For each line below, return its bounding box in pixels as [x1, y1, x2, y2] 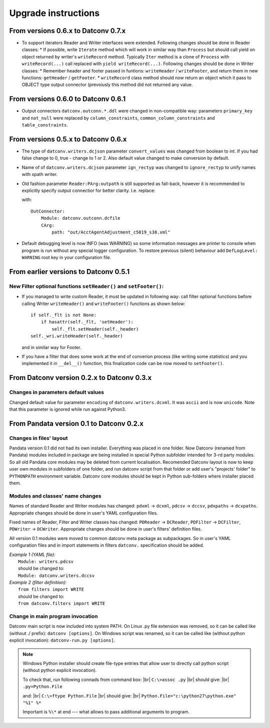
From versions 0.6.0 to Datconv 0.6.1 [9, 95, 126, 103]
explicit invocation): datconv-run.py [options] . [9, 637, 115, 643]
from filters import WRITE [18, 586, 84, 592]
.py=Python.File [22, 684, 62, 689]
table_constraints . [21, 122, 68, 128]
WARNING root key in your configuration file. [21, 254, 111, 260]
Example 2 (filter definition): [9, 579, 67, 585]
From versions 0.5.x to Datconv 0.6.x [9, 135, 127, 143]
